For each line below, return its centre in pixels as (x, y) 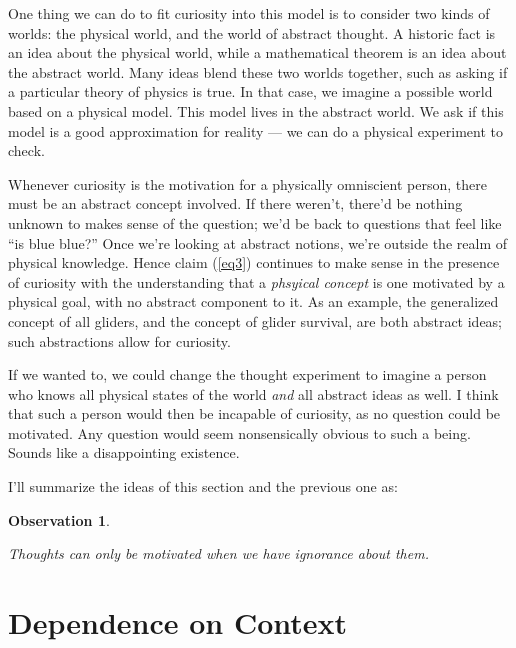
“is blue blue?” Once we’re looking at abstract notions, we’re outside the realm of (257, 242)
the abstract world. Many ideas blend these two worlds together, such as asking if (258, 71)
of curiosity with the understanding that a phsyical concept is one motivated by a (256, 281)
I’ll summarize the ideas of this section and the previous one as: (203, 486)
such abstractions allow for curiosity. (119, 340)
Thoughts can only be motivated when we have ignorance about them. (218, 553)
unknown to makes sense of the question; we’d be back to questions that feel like (255, 222)
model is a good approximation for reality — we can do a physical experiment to (255, 130)
